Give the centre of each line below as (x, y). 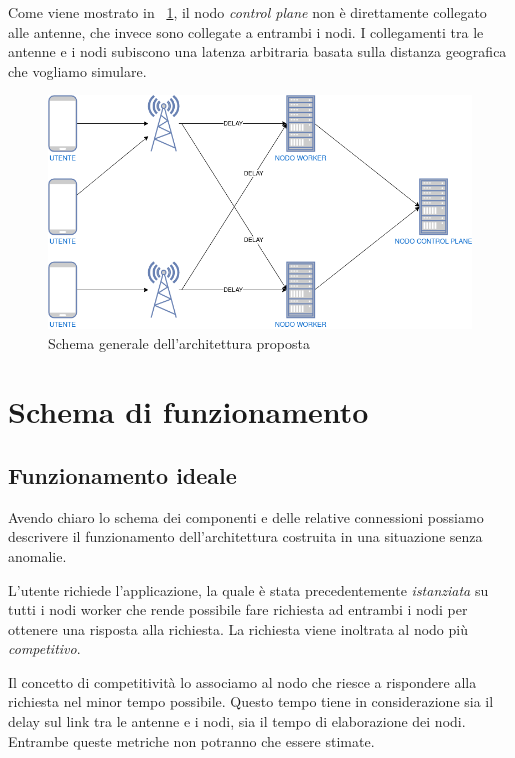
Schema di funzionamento (188, 411)
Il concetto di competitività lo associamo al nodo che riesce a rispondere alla (242, 681)
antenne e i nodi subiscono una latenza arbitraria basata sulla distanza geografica (257, 51)
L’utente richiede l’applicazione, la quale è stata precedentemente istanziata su (248, 589)
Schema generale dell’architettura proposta (179, 342)
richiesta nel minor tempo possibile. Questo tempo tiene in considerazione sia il (251, 701)
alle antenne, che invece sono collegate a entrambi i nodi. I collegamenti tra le (246, 31)
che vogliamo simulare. (77, 70)
